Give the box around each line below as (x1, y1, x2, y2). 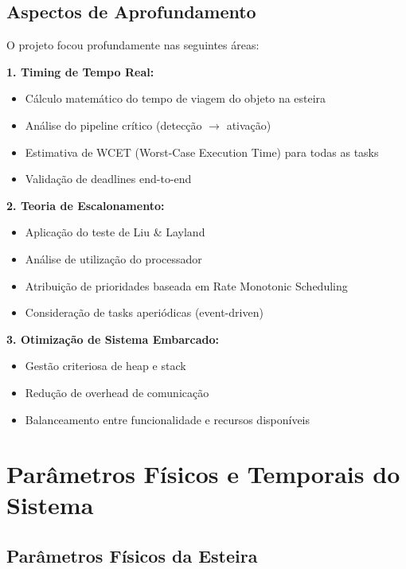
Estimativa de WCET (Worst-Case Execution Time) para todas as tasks (25, 143, 379, 160)
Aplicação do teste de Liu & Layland (25, 224, 205, 240)
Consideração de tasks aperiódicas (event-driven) (25, 304, 264, 321)
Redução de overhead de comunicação (25, 384, 209, 400)
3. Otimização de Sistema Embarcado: (6, 330, 220, 347)
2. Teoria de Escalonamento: (6, 197, 165, 213)
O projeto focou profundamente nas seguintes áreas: (6, 37, 260, 53)
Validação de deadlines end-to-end (25, 170, 192, 187)
